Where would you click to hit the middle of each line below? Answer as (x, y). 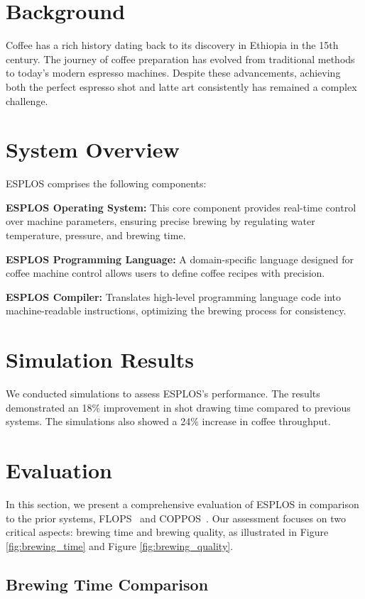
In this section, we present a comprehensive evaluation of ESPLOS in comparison (182, 504)
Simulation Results (100, 359)
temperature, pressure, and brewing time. (96, 235)
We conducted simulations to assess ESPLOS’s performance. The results (163, 394)
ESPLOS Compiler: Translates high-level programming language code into (173, 296)
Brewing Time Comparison (107, 584)
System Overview (93, 149)
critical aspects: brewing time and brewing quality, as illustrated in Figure (167, 532)
